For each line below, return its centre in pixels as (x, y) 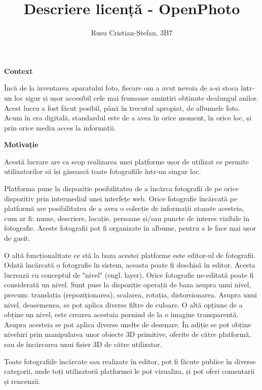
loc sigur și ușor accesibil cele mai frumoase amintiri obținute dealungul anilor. (137, 97)
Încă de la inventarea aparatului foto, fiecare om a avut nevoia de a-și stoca (121, 88)
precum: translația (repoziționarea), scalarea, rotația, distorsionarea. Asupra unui (130, 294)
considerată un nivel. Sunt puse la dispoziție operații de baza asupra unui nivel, (128, 285)
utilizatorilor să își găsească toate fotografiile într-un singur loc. (103, 171)
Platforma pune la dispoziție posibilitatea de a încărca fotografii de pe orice (121, 188)
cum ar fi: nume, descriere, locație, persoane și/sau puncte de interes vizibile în (127, 218)
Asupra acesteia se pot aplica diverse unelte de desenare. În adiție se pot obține (128, 324)
